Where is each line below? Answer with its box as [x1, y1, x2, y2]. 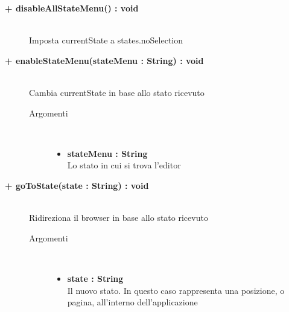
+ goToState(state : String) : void [5, 179, 149, 191]
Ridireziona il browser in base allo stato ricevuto [29, 211, 208, 224]
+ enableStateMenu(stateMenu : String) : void [5, 54, 204, 66]
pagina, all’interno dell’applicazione [67, 296, 198, 308]
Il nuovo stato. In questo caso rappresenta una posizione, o [67, 284, 285, 296]
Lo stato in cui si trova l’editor [67, 159, 181, 171]
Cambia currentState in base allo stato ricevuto [29, 86, 205, 98]
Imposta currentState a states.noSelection [29, 34, 183, 46]
